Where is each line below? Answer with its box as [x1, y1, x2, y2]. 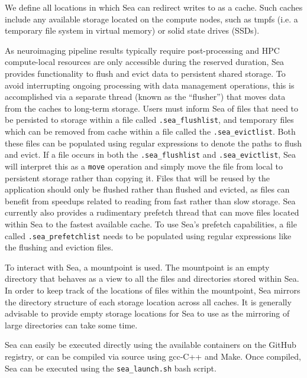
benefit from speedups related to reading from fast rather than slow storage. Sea [5, 194, 296, 207]
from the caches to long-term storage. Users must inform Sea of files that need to [5, 102, 299, 114]
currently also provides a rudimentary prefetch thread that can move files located [5, 206, 299, 219]
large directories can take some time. [5, 318, 138, 331]
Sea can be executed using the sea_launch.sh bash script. [5, 361, 216, 374]
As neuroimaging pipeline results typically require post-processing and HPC [5, 44, 280, 56]
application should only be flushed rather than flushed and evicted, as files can [5, 183, 290, 195]
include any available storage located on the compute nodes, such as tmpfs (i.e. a [5, 12, 298, 25]
